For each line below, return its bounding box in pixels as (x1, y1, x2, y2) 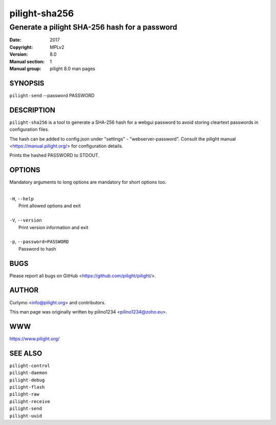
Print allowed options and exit (18, 203, 81, 209)
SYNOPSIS (9, 79, 44, 87)
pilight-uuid (9, 413, 42, 419)
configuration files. (9, 126, 50, 132)
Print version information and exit (18, 224, 89, 230)
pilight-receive (9, 398, 51, 404)
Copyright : (9, 44, 33, 50)
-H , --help (9, 196, 34, 202)
